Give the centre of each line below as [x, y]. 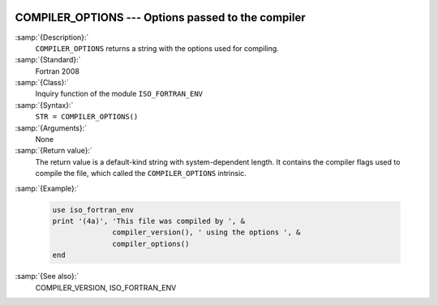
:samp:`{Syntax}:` [44, 105]
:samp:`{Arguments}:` [51, 128]
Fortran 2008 [58, 71]
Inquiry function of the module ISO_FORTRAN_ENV [119, 94]
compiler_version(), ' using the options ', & [206, 232]
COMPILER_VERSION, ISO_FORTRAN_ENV [106, 287]
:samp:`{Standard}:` [48, 60]
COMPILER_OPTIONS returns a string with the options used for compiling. [157, 48]
